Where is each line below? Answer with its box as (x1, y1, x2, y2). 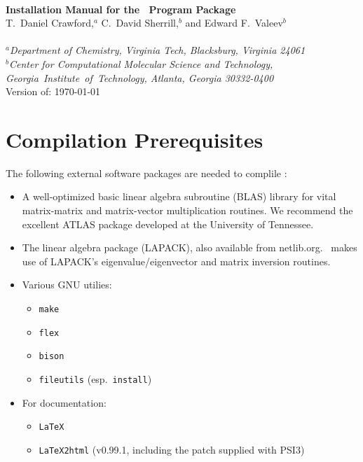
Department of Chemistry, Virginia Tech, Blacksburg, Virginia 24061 (9, 43, 306, 57)
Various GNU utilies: (22, 277, 112, 292)
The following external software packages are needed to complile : (6, 165, 287, 180)
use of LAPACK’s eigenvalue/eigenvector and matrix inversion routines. (22, 253, 331, 268)
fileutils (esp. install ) (39, 372, 152, 386)
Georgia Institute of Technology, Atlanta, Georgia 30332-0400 (6, 70, 274, 85)
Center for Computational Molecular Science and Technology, (8, 56, 273, 71)
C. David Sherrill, (101, 15, 179, 30)
